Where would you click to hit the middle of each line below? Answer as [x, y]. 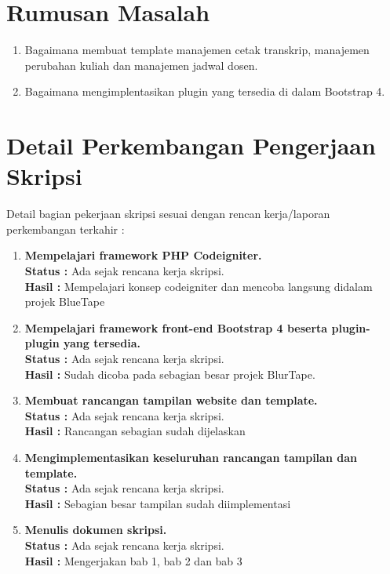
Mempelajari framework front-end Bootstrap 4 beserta [176, 327]
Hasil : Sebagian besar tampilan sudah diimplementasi [158, 503]
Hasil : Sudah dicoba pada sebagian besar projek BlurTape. [170, 374]
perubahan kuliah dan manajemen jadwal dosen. [141, 65]
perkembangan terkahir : [66, 229]
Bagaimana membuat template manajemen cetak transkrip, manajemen [197, 50]
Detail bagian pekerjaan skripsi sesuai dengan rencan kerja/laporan [168, 214]
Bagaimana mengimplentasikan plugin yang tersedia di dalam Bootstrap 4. [205, 91]
